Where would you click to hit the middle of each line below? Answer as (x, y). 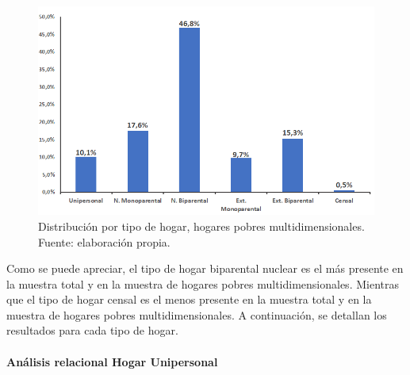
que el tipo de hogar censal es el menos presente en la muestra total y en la (189, 299)
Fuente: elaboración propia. (104, 241)
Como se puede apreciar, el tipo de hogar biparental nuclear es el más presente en (205, 268)
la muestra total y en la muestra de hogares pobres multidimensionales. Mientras (203, 283)
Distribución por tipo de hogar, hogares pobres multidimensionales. (201, 226)
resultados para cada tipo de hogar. (92, 330)
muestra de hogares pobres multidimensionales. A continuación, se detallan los (197, 314)
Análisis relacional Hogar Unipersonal (112, 361)
